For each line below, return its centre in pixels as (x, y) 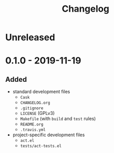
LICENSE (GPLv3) (37, 113)
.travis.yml (33, 130)
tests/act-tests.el (41, 146)
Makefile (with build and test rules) (58, 119)
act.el (27, 141)
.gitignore (32, 108)
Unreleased (30, 37)
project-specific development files (49, 135)
